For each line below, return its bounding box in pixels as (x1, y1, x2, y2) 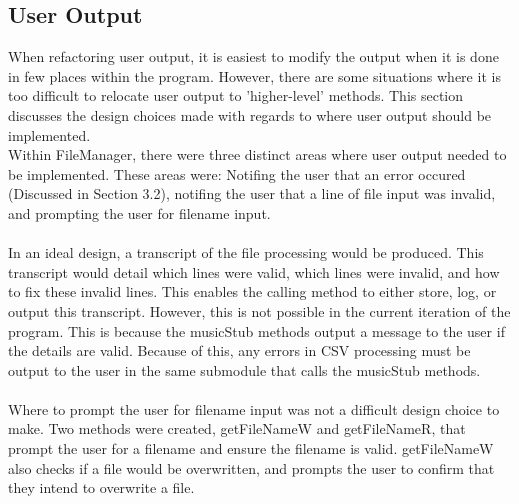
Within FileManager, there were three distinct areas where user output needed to (8, 144, 507, 165)
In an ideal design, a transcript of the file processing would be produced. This (8, 242, 484, 263)
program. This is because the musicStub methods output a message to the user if (8, 320, 505, 341)
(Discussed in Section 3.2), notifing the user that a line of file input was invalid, (8, 183, 496, 204)
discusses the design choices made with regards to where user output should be (8, 104, 492, 125)
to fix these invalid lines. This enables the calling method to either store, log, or (8, 281, 497, 302)
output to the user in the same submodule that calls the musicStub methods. (8, 359, 481, 380)
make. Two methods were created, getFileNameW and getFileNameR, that (8, 418, 466, 439)
